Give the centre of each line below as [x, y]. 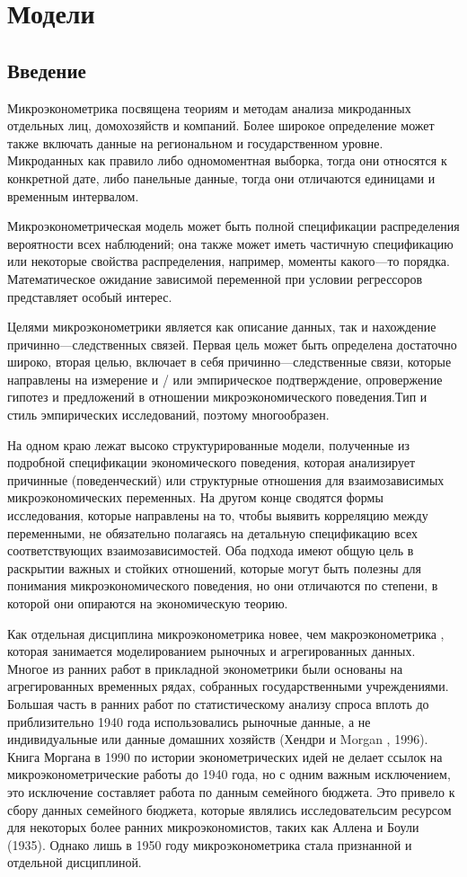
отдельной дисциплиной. [75, 862]
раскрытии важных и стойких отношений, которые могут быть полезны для [214, 567]
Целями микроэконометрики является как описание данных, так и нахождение [222, 327]
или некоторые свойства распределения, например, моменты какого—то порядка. [229, 261]
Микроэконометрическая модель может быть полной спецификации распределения [233, 226]
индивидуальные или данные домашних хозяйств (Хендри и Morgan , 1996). [218, 739]
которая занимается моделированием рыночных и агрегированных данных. [211, 651]
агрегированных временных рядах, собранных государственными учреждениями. [228, 686]
